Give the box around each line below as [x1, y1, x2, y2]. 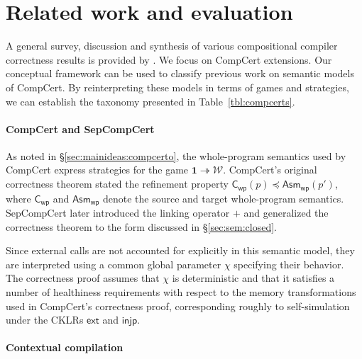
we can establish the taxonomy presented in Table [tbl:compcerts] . [6, 93, 295, 108]
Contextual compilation [6, 340, 124, 355]
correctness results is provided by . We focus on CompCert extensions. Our [6, 52, 332, 67]
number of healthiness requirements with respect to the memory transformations [6, 284, 356, 299]
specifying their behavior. [234, 256, 344, 271]
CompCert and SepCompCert [6, 121, 155, 136]
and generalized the [243, 205, 329, 220]
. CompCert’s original [223, 162, 317, 177]
